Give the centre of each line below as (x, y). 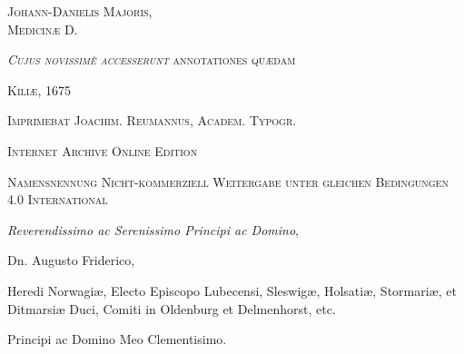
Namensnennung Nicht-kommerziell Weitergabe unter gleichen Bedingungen (228, 181)
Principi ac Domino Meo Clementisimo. (117, 339)
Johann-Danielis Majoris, (80, 11)
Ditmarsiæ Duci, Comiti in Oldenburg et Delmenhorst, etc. (172, 308)
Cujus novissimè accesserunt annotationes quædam (152, 59)
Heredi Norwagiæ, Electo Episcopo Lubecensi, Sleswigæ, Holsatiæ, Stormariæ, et (232, 290)
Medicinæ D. (43, 29)
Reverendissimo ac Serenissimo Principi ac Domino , (153, 229)
